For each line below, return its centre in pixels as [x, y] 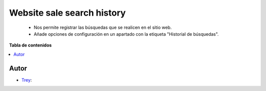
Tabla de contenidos [30, 45]
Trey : [27, 80]
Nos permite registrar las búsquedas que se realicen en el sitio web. [103, 27]
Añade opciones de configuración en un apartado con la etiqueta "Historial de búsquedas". [126, 34]
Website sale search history [67, 13]
